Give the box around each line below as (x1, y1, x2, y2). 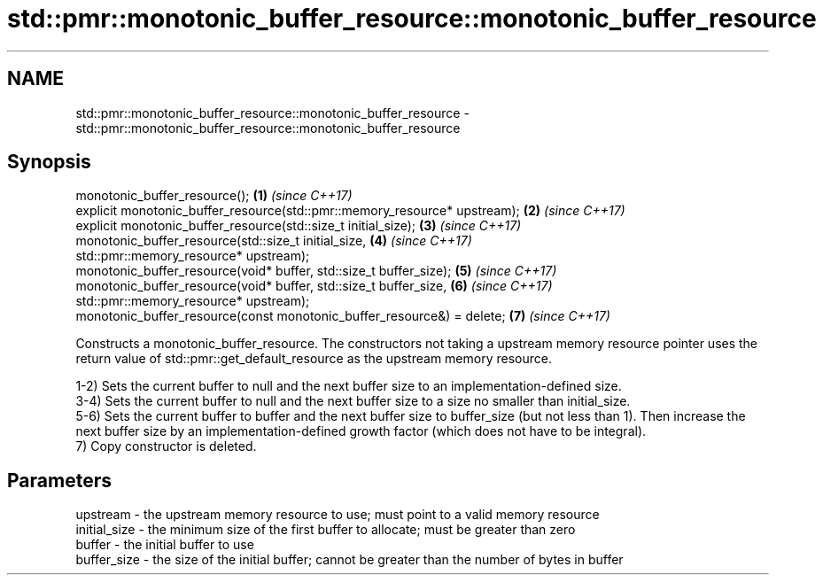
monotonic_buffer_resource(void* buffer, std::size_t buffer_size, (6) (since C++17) (75, 278, 553, 294)
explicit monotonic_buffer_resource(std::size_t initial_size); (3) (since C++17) (75, 218, 522, 234)
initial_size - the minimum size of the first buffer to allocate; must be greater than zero (75, 522, 576, 538)
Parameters (7, 469, 112, 492)
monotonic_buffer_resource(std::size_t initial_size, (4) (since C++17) (75, 233, 472, 249)
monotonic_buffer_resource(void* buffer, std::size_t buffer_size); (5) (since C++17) (75, 263, 557, 279)
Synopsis (7, 151, 91, 174)
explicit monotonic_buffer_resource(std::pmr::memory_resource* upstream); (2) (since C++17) (75, 203, 625, 219)
